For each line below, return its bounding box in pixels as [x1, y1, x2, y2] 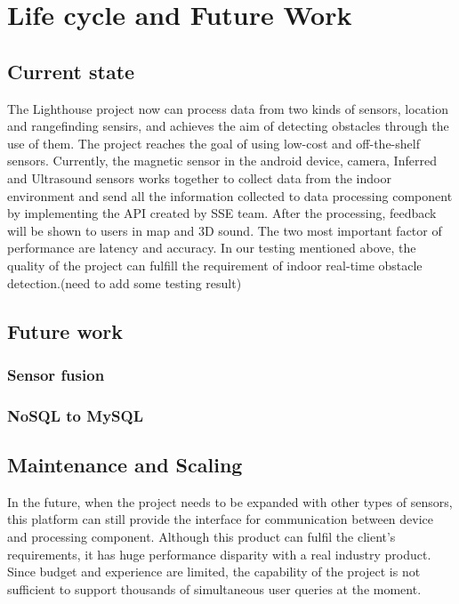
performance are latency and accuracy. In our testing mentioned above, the [7, 238, 416, 257]
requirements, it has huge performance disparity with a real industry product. [7, 544, 431, 563]
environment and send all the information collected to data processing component [7, 186, 453, 205]
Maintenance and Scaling [7, 450, 243, 478]
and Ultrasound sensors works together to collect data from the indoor [7, 168, 391, 187]
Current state [7, 57, 135, 85]
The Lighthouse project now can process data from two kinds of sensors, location [7, 99, 448, 117]
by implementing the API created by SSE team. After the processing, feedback [7, 204, 437, 222]
